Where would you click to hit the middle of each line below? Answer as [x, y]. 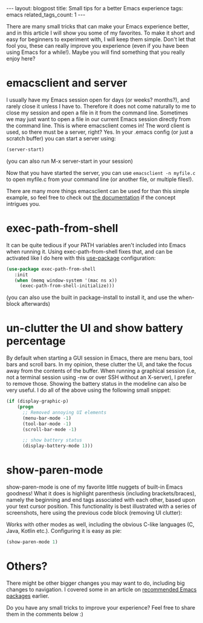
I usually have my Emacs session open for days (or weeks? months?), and [98, 100]
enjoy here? [21, 58]
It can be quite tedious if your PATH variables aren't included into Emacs [96, 245]
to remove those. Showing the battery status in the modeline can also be [96, 384]
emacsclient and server [67, 83]
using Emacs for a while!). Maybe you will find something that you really [96, 52]
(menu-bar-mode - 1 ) [47, 418]
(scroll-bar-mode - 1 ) [50, 429]
